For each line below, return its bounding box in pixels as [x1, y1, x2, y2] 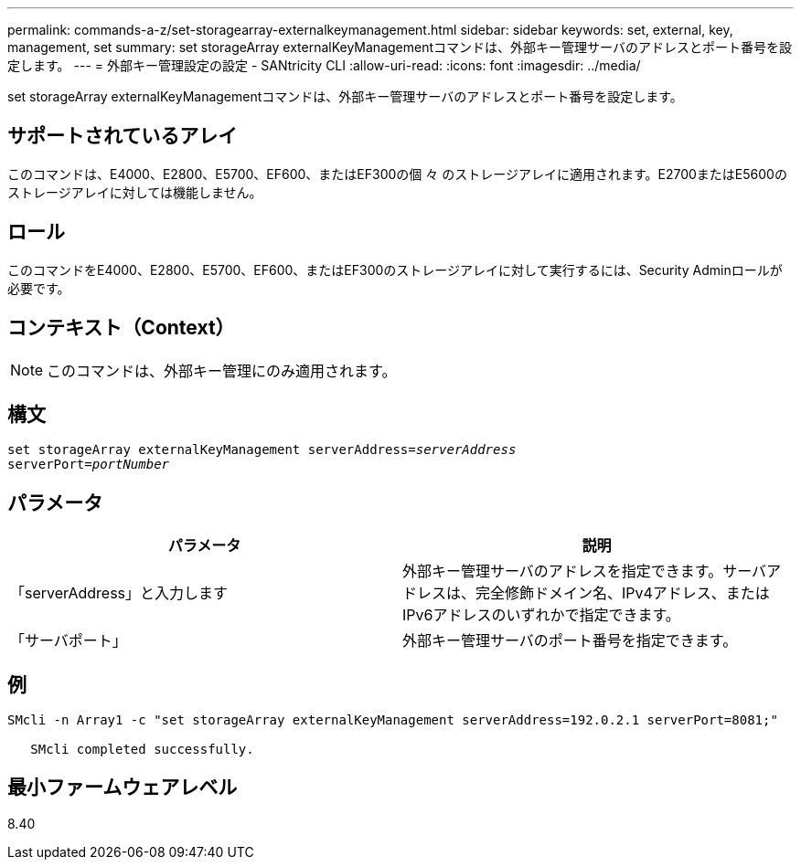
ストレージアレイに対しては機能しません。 [7, 184, 262, 200]
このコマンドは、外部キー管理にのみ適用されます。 [47, 361, 397, 380]
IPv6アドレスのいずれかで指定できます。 [402, 606, 680, 625]
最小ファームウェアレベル [7, 776, 238, 799]
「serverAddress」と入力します [10, 584, 229, 603]
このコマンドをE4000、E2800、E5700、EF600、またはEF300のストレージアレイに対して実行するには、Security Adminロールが [7, 261, 783, 278]
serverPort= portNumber [7, 457, 170, 472]
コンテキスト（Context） [7, 316, 235, 340]
